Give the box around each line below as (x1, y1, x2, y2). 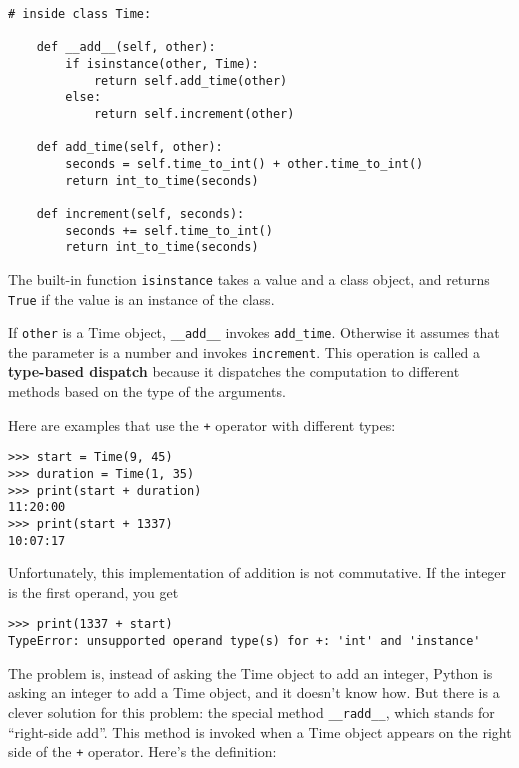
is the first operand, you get (8, 581, 179, 602)
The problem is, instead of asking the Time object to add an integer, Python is (8, 662, 493, 683)
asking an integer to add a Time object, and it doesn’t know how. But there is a (8, 682, 500, 703)
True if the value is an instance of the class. (8, 288, 275, 309)
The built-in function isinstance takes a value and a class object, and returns (8, 268, 490, 289)
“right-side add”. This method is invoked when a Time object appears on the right (8, 721, 512, 742)
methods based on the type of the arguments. (8, 381, 286, 402)
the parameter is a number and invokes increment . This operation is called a (8, 341, 481, 362)
